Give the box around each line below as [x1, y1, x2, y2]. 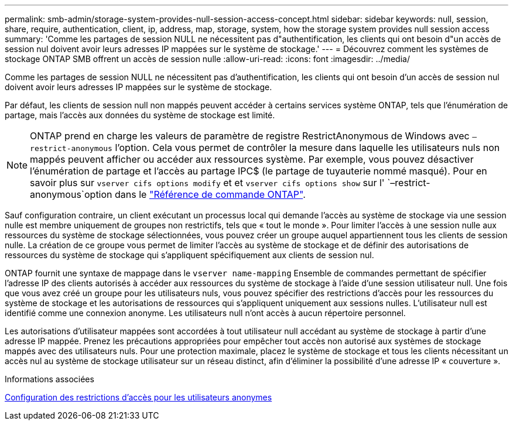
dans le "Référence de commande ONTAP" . [115, 188, 306, 200]
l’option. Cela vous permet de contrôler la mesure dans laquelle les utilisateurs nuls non [115, 142, 500, 153]
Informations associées [5, 374, 94, 384]
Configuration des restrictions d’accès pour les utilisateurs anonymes [5, 392, 272, 402]
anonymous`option [30, 188, 112, 200]
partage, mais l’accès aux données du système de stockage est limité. [5, 110, 275, 120]
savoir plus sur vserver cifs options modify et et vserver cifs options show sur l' [30, 177, 385, 188]
